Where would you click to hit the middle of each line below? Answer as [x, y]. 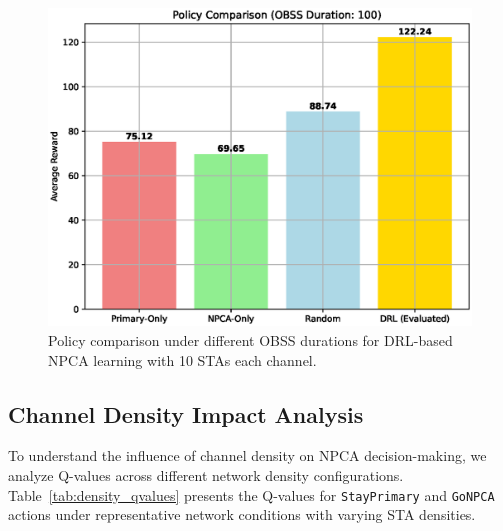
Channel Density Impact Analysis [186, 413]
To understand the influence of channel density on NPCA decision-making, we [247, 455]
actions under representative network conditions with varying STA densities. [242, 514]
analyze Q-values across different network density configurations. [206, 474]
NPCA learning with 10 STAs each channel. [182, 359]
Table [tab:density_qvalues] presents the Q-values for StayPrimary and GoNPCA [251, 494]
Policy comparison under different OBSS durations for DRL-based [250, 340]
